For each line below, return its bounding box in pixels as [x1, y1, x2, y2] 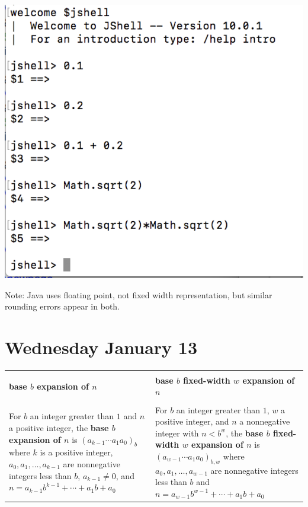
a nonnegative [239, 415, 290, 428]
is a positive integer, [40, 446, 113, 458]
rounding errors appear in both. [5, 300, 120, 313]
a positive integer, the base [9, 421, 109, 433]
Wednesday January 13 [5, 334, 197, 359]
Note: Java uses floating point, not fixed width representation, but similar [5, 288, 272, 301]
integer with [155, 426, 199, 439]
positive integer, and [155, 415, 229, 428]
